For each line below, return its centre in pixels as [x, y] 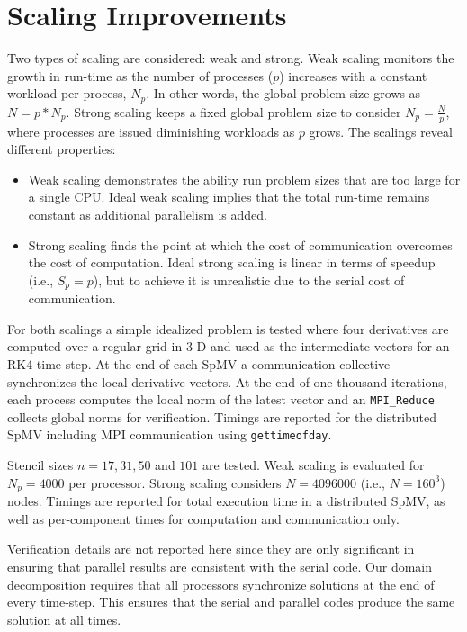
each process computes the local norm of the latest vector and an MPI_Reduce [221, 399]
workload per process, [67, 93]
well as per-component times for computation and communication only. [203, 518]
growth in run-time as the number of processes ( [140, 75]
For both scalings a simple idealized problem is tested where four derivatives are [228, 328]
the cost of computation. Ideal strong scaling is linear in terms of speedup [232, 262]
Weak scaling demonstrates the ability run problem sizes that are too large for [244, 179]
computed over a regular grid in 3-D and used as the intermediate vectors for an [229, 346]
